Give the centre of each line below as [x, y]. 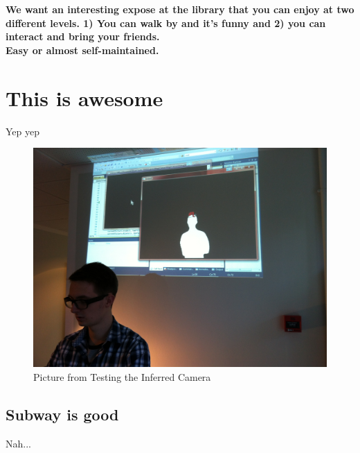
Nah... [18, 443]
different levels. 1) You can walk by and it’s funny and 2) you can [166, 23]
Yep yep [22, 131]
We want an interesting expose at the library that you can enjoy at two [180, 9]
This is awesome [84, 97]
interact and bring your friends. [83, 36]
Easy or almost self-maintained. [82, 50]
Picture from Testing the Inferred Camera [122, 377]
